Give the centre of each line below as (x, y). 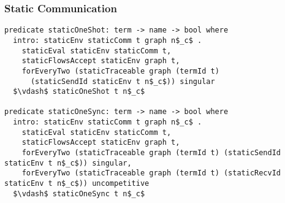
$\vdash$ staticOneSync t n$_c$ (79, 193)
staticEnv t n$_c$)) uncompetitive (77, 184)
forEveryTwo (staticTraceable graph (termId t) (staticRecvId (151, 173)
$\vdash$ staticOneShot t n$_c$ (79, 92)
